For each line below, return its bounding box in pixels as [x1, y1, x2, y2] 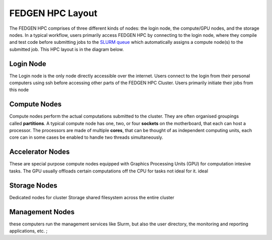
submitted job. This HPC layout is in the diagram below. [9, 46, 124, 52]
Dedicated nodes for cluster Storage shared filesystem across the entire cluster [9, 194, 175, 200]
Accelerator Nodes [9, 148, 70, 156]
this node [9, 87, 29, 93]
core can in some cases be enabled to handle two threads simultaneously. [9, 134, 164, 141]
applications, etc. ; [9, 227, 48, 234]
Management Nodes [9, 207, 75, 216]
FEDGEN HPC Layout [9, 8, 98, 19]
